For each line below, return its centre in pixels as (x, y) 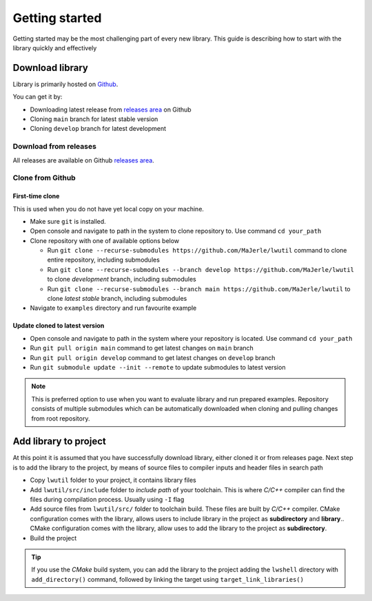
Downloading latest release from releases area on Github (111, 109)
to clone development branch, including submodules (122, 280)
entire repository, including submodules (103, 260)
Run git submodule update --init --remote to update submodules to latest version (158, 367)
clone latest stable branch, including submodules (117, 299)
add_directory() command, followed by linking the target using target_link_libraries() (168, 579)
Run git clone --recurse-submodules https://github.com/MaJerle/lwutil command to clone (197, 251)
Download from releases (54, 147)
